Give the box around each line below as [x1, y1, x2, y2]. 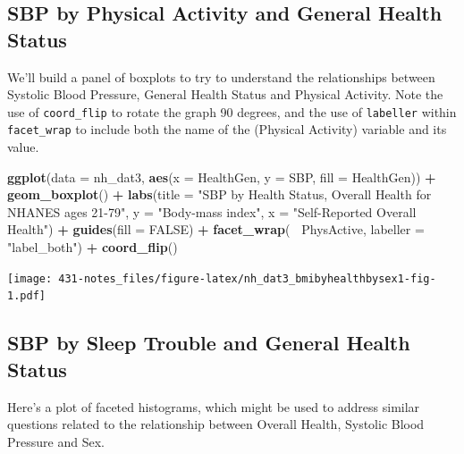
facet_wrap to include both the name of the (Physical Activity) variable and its [7, 120, 447, 139]
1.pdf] [7, 290, 46, 303]
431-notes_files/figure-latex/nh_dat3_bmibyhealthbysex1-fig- [58, 272, 436, 285]
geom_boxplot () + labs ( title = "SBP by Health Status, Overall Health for [7, 185, 432, 204]
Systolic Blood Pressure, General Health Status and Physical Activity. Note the [7, 85, 443, 104]
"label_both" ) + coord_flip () [7, 238, 178, 256]
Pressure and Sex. [7, 432, 105, 450]
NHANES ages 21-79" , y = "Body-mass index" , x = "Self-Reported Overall [7, 202, 417, 221]
